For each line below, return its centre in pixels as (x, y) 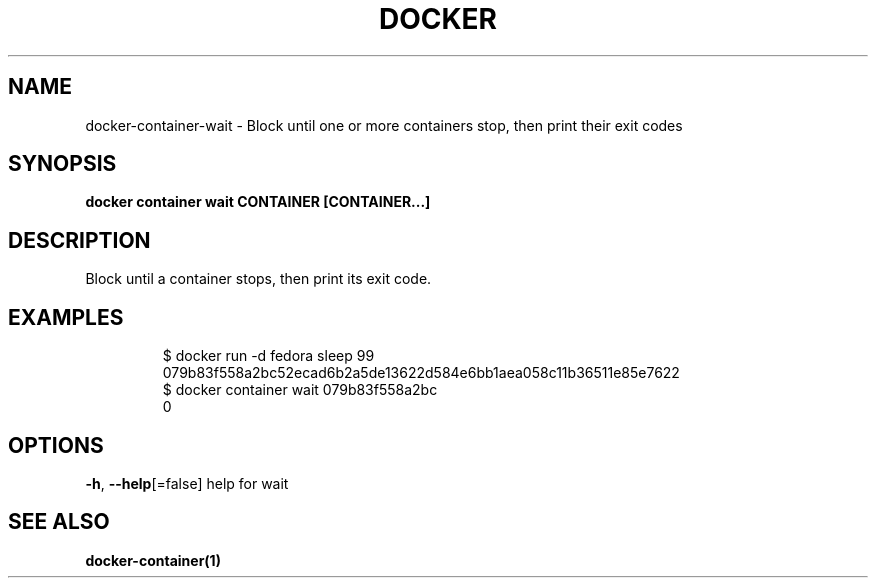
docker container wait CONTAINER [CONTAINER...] (258, 202)
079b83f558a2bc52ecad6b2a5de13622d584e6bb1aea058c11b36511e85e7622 (421, 373)
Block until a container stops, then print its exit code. (258, 279)
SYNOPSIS (62, 164)
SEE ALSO (59, 522)
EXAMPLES (66, 317)
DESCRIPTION (79, 240)
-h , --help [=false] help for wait (187, 483)
